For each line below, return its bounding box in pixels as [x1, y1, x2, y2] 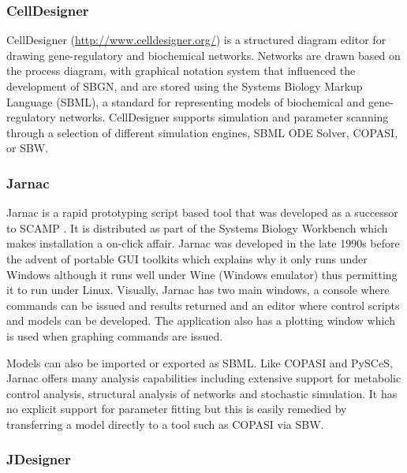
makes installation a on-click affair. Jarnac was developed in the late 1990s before [6, 235, 400, 251]
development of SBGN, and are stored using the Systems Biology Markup [6, 78, 363, 94]
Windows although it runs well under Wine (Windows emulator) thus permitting [6, 266, 398, 282]
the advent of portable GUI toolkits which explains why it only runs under [6, 250, 368, 266]
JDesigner [6, 449, 71, 469]
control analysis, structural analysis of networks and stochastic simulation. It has [6, 385, 398, 401]
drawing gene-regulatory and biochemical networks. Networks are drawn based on [6, 47, 401, 63]
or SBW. [6, 140, 49, 156]
